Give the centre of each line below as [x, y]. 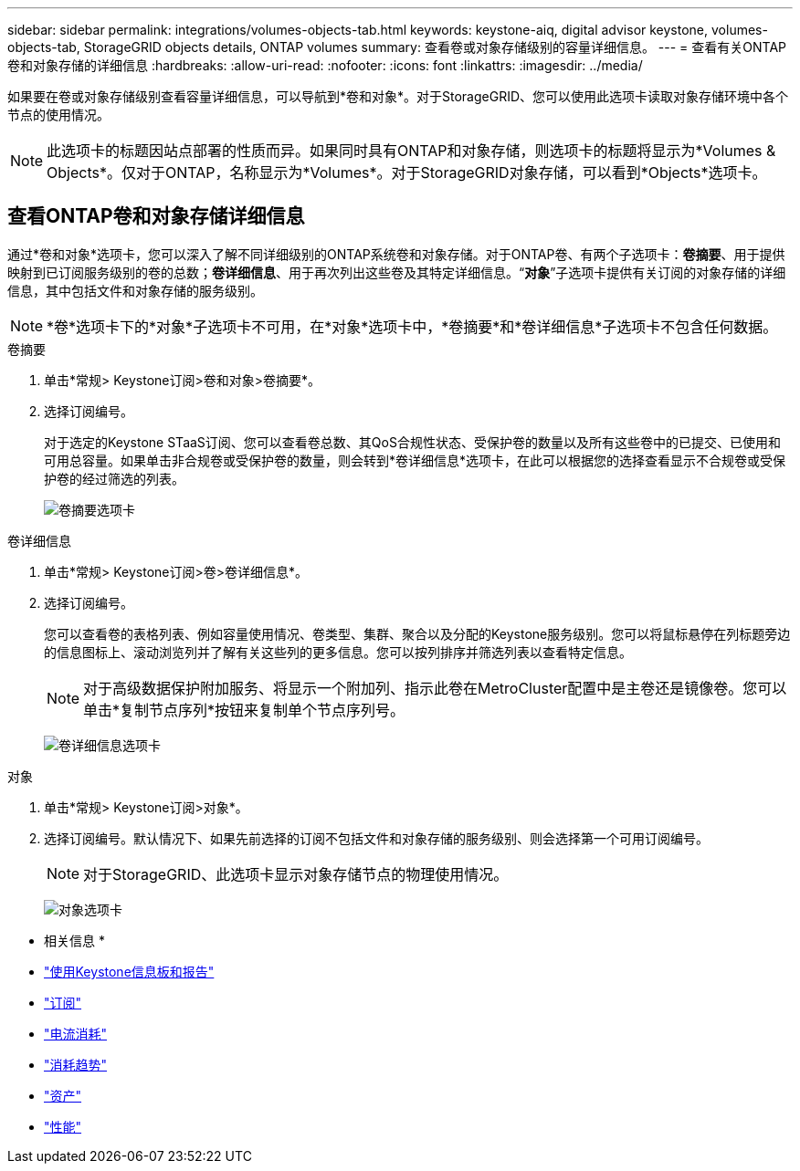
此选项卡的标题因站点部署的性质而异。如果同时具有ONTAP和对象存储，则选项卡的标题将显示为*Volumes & [411, 151]
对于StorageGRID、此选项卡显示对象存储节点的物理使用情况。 [296, 874]
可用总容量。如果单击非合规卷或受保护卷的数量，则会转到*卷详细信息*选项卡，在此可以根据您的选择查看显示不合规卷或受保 [415, 460]
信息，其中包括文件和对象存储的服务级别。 [135, 290]
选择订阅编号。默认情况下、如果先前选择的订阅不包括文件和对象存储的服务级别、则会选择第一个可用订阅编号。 [376, 838]
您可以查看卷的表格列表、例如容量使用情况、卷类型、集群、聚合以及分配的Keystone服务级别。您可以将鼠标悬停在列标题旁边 [417, 633]
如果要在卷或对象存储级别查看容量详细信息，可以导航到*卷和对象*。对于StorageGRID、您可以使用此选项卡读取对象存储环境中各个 [398, 96]
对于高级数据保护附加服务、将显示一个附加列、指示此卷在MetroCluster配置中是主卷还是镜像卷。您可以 [435, 688]
